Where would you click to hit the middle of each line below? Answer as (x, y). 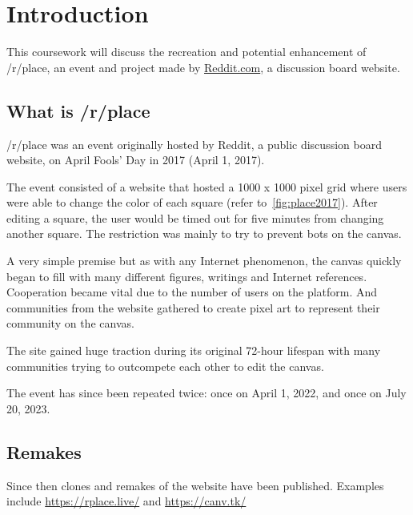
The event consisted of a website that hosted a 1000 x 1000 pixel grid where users (207, 186)
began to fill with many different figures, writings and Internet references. (187, 276)
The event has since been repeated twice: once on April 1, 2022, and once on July (206, 393)
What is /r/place (78, 110)
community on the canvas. (70, 323)
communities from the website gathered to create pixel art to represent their (193, 307)
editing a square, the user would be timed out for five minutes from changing (195, 217)
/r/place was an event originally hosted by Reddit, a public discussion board (194, 144)
